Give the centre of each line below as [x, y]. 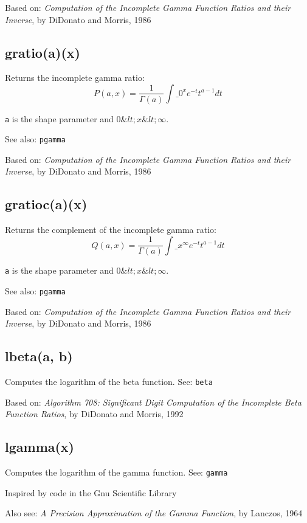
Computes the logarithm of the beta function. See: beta [109, 382]
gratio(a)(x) [43, 52]
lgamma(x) [40, 447]
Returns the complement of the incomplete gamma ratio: [111, 230]
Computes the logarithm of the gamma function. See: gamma [116, 472]
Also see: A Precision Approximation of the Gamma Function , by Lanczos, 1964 [154, 513]
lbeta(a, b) [39, 356]
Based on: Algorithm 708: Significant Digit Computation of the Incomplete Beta [153, 402]
